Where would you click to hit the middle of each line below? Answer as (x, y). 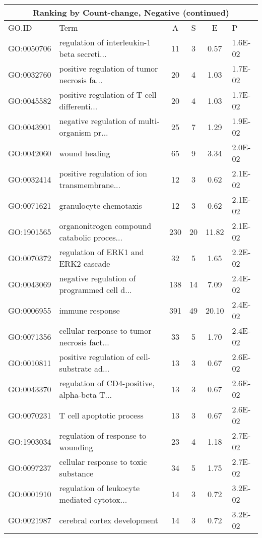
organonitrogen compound (105, 226)
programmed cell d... (95, 290)
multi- (149, 121)
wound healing (85, 153)
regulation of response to (103, 435)
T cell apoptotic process (101, 415)
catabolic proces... (91, 237)
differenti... (78, 106)
